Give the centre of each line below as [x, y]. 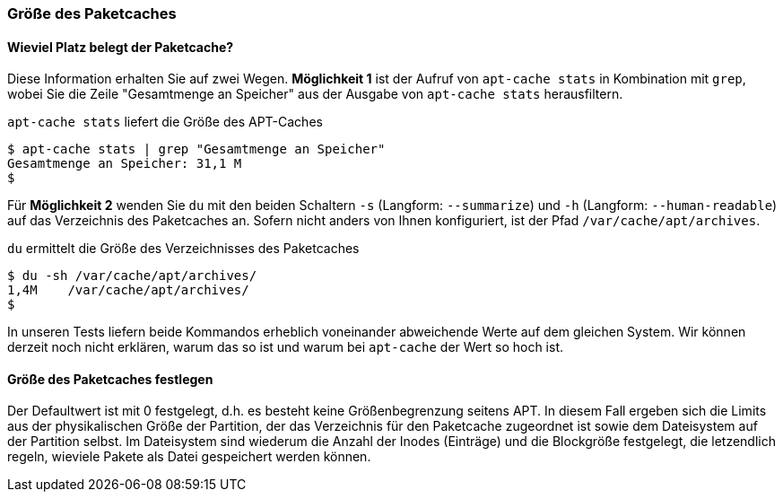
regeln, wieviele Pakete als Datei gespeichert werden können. [189, 457]
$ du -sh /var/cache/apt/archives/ [132, 276]
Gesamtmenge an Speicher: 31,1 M [125, 164]
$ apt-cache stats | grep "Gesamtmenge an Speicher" [196, 149]
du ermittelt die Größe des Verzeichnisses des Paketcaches [183, 249]
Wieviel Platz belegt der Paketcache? [121, 47]
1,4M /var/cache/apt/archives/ [128, 290]
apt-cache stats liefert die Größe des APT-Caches [165, 122]
